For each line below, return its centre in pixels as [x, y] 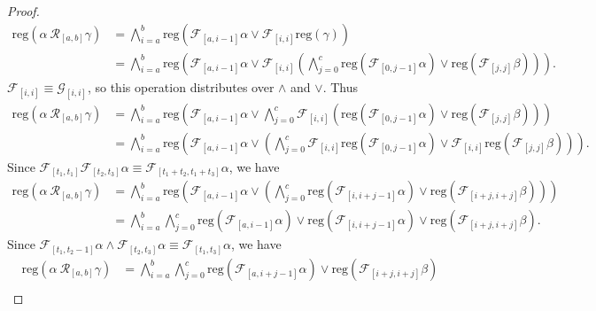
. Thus [340, 86]
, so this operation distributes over [181, 86]
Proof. [23, 11]
